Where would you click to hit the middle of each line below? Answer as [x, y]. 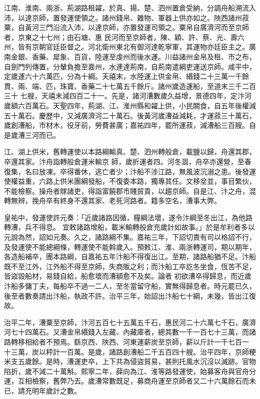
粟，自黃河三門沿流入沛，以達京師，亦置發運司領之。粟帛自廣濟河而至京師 [126, 27]
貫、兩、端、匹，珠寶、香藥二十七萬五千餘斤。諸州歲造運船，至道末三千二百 [130, 86]
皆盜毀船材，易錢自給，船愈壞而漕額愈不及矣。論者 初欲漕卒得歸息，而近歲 [128, 276]
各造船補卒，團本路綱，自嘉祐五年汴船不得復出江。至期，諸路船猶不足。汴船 [130, 256]
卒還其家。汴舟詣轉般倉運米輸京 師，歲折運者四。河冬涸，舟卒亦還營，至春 [128, 161]
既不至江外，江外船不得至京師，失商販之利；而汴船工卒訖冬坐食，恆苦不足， [130, 266]
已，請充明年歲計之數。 [42, 390]
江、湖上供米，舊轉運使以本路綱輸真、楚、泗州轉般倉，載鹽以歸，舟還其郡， [130, 152]
